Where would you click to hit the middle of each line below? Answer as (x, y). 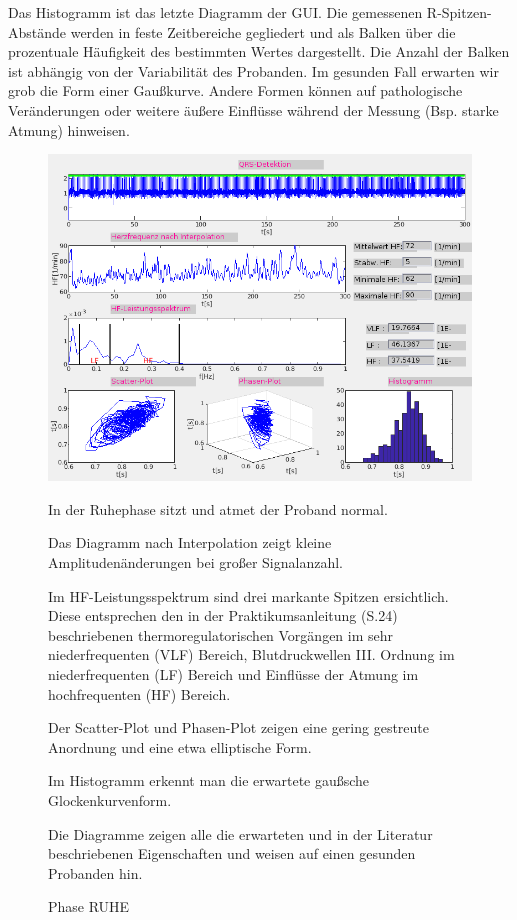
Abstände (37, 31)
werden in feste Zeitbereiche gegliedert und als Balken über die (263, 31)
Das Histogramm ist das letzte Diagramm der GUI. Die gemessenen (215, 12)
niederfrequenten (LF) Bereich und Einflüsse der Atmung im (233, 674)
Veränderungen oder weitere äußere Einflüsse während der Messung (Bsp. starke (253, 109)
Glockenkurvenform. (110, 800)
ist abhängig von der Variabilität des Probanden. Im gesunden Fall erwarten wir (253, 70)
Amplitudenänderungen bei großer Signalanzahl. (195, 562)
